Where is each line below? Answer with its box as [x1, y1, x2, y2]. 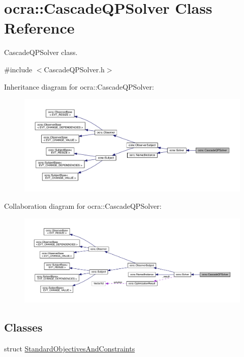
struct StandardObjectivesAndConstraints [4, 343, 135, 353]
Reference [4, 17, 75, 38]
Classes [4, 319, 43, 335]
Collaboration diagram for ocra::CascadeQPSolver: [4, 201, 162, 211]
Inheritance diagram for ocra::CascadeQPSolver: [4, 81, 154, 92]
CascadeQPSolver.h [44, 64, 105, 74]
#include [4, 64, 33, 74]
